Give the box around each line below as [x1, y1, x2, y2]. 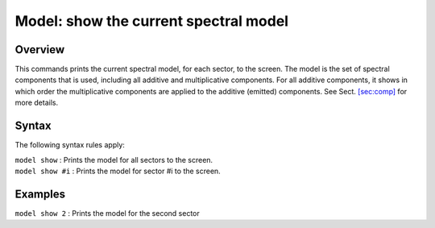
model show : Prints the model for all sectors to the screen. [14, 155, 213, 164]
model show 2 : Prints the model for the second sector [14, 208, 201, 218]
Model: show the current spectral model [14, 12, 289, 30]
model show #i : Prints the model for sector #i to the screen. [14, 166, 221, 176]
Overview [14, 43, 65, 56]
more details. [14, 97, 59, 108]
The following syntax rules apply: [14, 140, 125, 150]
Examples [14, 187, 66, 201]
